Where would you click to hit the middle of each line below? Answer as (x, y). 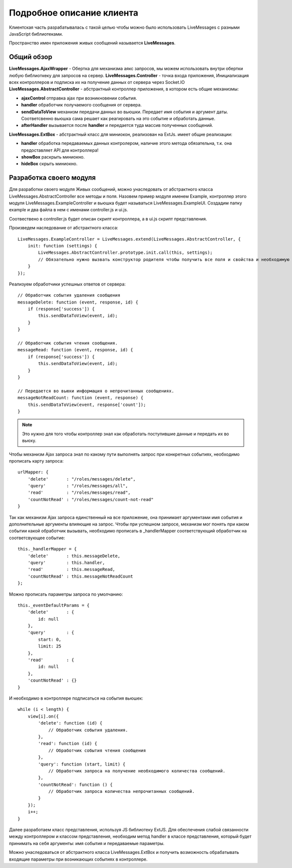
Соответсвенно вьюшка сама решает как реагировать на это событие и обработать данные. (118, 118)
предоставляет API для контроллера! (60, 150)
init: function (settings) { (62, 246)
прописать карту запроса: (36, 461)
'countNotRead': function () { (75, 785)
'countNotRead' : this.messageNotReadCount (80, 576)
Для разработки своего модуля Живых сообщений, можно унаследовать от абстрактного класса (111, 189)
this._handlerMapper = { (47, 549)
